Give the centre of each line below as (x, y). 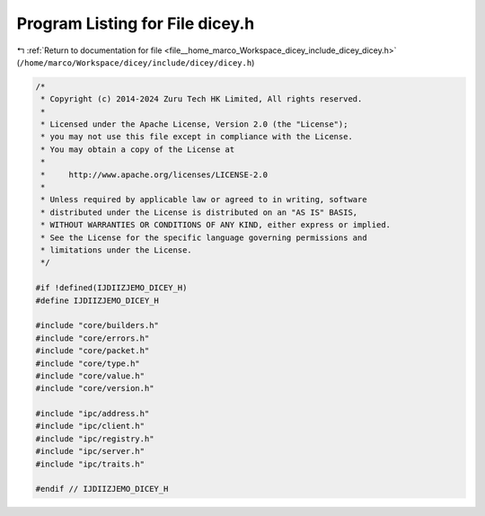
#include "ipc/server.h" (90, 451)
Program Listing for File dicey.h (136, 23)
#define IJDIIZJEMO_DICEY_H (97, 300)
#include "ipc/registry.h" (95, 439)
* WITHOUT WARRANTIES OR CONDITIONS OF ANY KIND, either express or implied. (216, 225)
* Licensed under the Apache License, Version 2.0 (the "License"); (194, 125)
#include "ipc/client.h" (90, 426)
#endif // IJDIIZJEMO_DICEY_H (102, 489)
